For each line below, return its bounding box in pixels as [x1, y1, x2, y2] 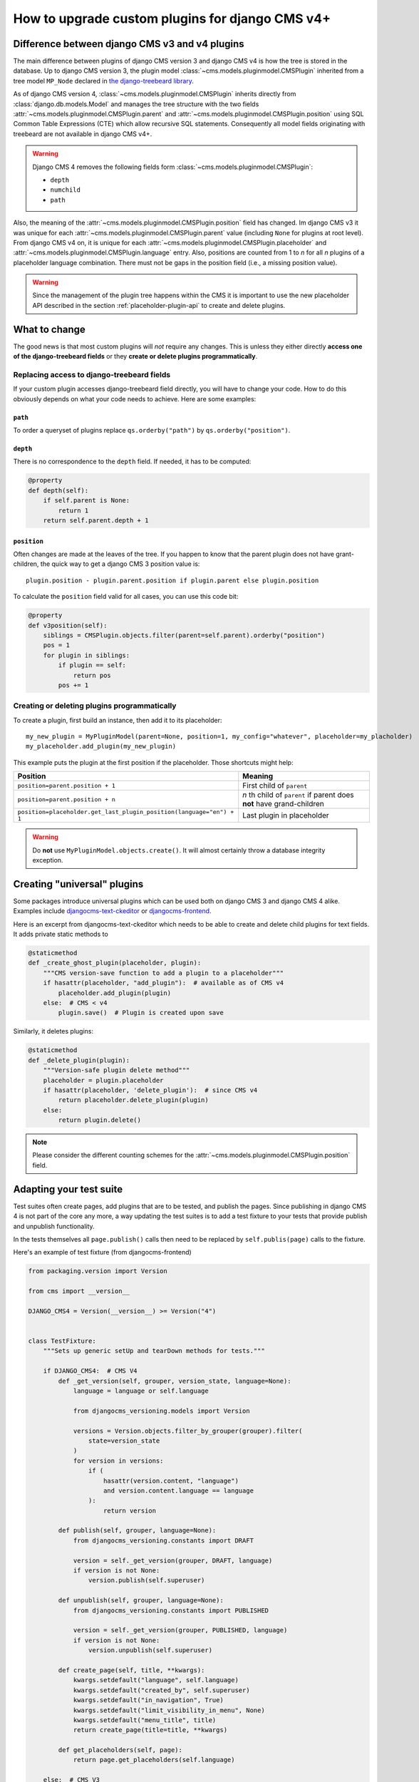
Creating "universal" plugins [13, 877, 144, 890]
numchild [50, 186, 81, 194]
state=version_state [88, 1436, 160, 1445]
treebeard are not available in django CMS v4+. [13, 129, 152, 138]
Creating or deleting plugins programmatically [13, 701, 177, 711]
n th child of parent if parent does [242, 790, 354, 800]
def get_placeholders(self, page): [58, 1746, 183, 1754]
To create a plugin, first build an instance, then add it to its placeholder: [13, 716, 222, 724]
